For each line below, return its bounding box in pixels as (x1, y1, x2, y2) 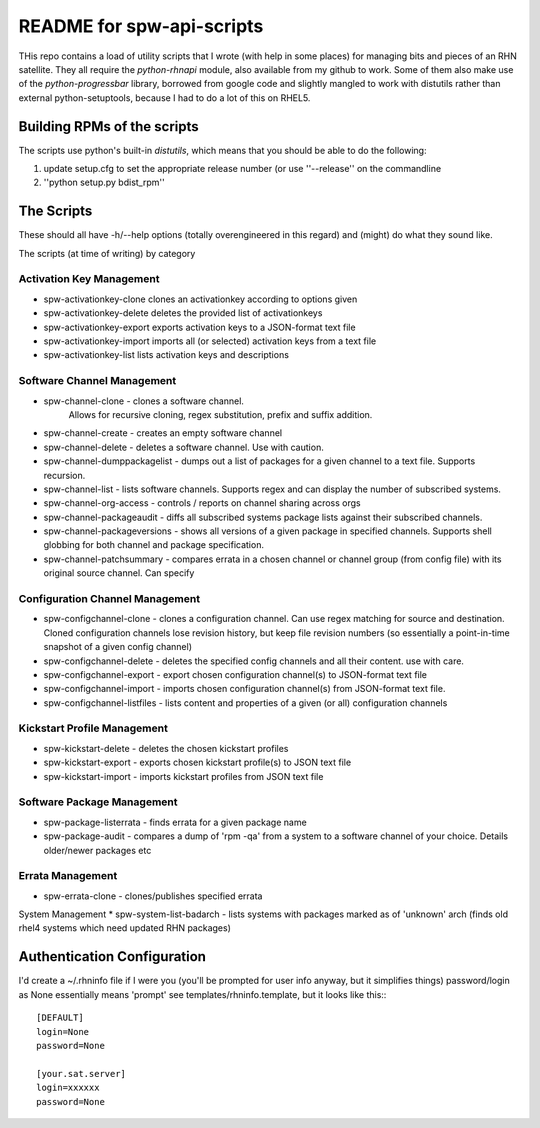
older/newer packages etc (43, 844, 152, 856)
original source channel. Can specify (43, 567, 195, 579)
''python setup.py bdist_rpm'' (43, 176, 165, 189)
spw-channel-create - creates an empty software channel (43, 427, 283, 439)
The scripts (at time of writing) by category (18, 247, 196, 259)
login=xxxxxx (36, 1082, 100, 1094)
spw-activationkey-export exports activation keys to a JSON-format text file (43, 321, 356, 333)
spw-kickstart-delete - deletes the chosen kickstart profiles (43, 742, 289, 754)
